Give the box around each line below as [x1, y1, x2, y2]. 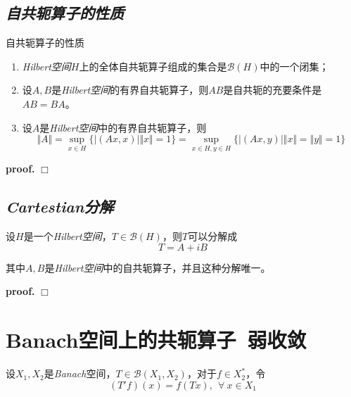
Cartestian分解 [6, 196, 114, 218]
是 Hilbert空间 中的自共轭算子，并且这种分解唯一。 [44, 260, 271, 275]
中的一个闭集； [260, 58, 329, 73]
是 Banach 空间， [44, 366, 116, 381]
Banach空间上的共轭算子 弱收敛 [6, 325, 307, 354]
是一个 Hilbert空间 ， [23, 229, 112, 244]
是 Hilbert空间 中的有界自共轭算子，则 [39, 120, 207, 134]
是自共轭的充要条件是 [223, 82, 322, 97]
